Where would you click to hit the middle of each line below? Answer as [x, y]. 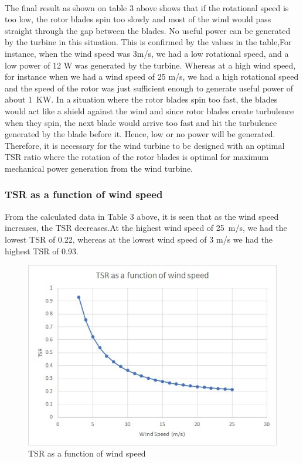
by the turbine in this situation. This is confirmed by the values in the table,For [148, 42]
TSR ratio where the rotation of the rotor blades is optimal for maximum [137, 157]
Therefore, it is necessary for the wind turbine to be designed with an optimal [145, 145]
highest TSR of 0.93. [42, 251]
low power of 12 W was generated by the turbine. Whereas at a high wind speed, [150, 65]
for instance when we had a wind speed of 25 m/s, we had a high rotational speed [152, 76]
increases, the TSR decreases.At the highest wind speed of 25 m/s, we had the [146, 228]
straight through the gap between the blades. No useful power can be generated [148, 30]
